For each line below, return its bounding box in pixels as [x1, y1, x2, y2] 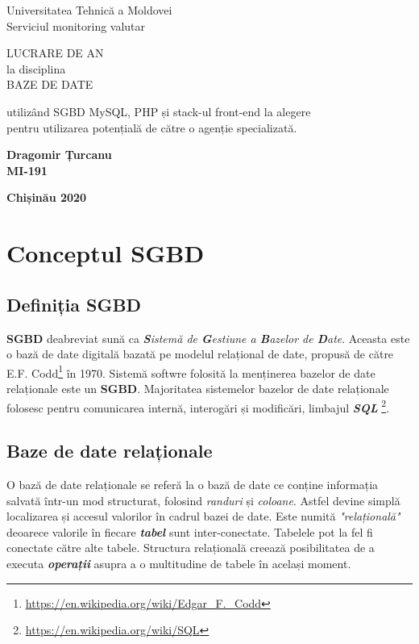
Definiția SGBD [6, 291, 142, 316]
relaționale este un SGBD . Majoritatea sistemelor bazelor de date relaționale [6, 379, 389, 396]
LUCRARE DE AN [6, 44, 104, 61]
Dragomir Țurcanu [6, 146, 112, 163]
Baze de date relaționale [6, 438, 213, 463]
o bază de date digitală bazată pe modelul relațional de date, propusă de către [6, 345, 394, 362]
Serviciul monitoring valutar [6, 17, 146, 34]
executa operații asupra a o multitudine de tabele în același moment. [6, 554, 351, 571]
